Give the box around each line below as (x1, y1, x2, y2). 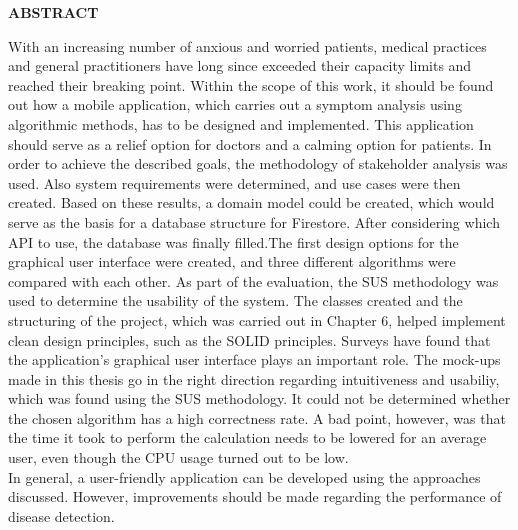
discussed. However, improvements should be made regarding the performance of (8, 486, 502, 507)
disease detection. (8, 505, 115, 526)
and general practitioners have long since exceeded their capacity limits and (8, 55, 472, 76)
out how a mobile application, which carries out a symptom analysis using (8, 94, 462, 115)
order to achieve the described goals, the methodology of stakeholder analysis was (8, 153, 508, 174)
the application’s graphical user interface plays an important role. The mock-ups (8, 349, 501, 370)
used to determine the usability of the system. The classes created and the (8, 290, 463, 311)
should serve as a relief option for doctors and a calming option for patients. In (8, 133, 492, 154)
